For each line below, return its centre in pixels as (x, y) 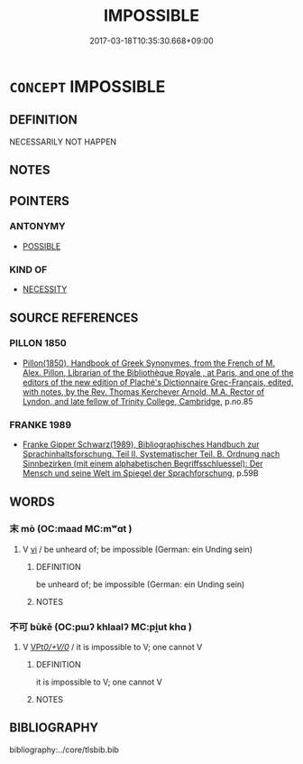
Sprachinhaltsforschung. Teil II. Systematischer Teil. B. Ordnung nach (151, 454)
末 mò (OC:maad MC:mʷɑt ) (71, 529)
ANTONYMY (37, 227)
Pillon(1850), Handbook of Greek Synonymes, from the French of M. (149, 363)
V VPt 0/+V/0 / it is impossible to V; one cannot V (112, 648)
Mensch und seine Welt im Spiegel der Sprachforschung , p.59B (140, 473)
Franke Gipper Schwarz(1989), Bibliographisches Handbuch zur (141, 444)
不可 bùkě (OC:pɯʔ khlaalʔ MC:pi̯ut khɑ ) (101, 627)
